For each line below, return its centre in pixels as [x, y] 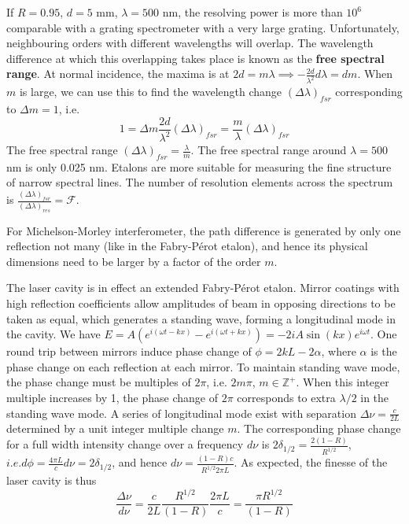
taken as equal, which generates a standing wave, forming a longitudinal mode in [201, 318]
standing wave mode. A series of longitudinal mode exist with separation [181, 413]
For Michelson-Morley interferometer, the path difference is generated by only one [204, 230]
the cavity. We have [53, 334]
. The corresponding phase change [319, 428]
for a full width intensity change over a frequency [125, 444]
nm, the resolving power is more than [252, 12]
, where [339, 351]
